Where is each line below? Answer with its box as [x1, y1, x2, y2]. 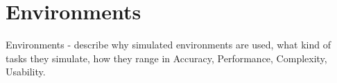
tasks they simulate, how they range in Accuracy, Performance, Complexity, [6, 50, 327, 65]
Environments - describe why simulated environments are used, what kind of [6, 37, 331, 52]
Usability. [6, 64, 46, 79]
